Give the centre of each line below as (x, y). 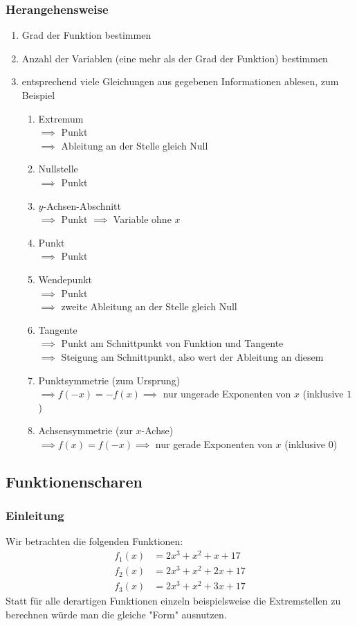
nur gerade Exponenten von (214, 444)
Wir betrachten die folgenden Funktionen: (94, 541)
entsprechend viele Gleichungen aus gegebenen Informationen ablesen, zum (180, 81)
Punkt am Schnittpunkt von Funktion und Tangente (172, 343)
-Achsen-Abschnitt (82, 205)
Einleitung (35, 516)
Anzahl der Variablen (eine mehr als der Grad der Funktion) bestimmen (175, 58)
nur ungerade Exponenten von (227, 394)
